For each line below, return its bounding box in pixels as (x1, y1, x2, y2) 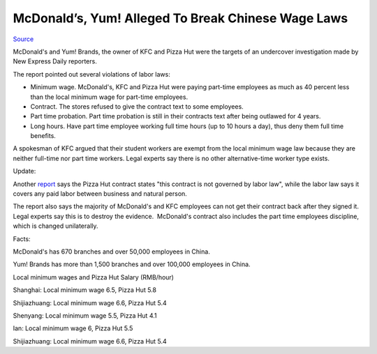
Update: (13, 167, 36, 176)
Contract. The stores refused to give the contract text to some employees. (30, 102, 244, 111)
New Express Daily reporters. (13, 57, 97, 66)
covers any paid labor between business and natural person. (13, 190, 188, 198)
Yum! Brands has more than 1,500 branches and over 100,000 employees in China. (13, 260, 251, 268)
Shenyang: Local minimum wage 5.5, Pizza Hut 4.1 (13, 311, 157, 320)
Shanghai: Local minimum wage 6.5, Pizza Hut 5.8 (13, 286, 157, 294)
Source (13, 35, 34, 43)
